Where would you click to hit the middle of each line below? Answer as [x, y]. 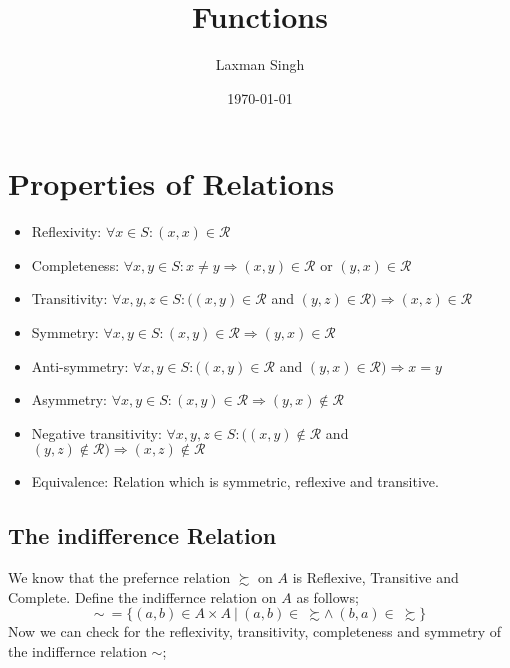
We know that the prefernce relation [119, 577]
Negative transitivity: [96, 432]
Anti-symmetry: [80, 365]
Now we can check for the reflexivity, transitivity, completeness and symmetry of [255, 631]
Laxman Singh [260, 64]
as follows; [327, 596]
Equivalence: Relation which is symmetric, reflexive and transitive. [235, 481]
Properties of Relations [171, 183]
